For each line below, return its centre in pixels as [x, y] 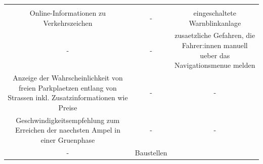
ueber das [215, 55]
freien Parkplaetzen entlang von [68, 87]
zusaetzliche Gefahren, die [215, 35]
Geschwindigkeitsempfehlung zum [68, 120]
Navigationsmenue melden [215, 65]
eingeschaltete [215, 13]
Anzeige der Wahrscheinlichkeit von [68, 78]
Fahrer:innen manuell [215, 45]
